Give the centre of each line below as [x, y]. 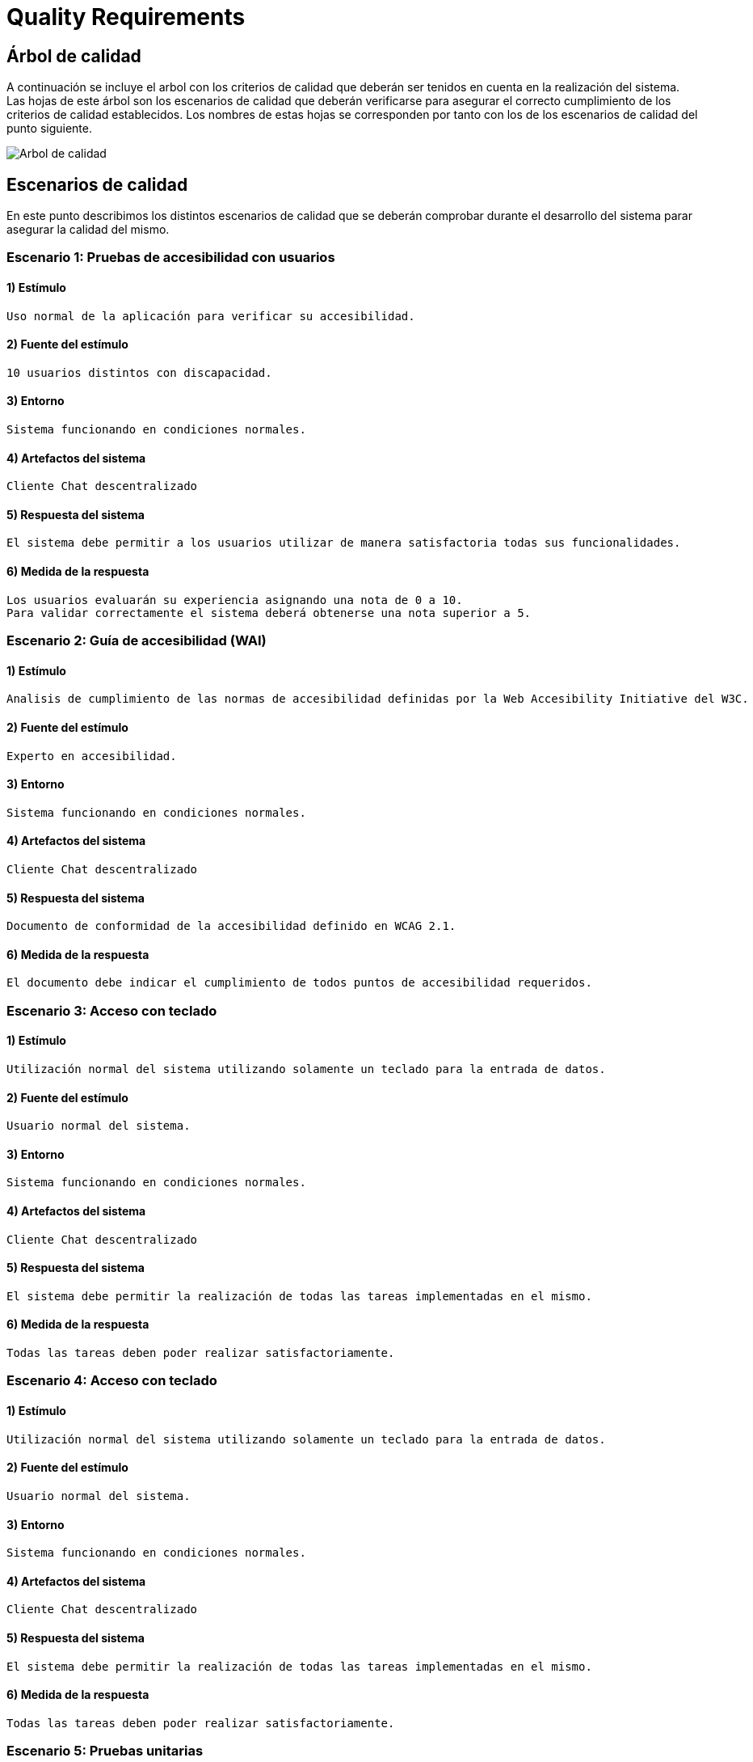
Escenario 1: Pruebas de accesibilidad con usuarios [171, 258]
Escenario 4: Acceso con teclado [112, 1381]
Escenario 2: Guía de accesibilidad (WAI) [137, 641]
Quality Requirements [126, 17]
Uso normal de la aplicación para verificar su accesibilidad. [211, 316]
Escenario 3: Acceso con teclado [112, 1010]
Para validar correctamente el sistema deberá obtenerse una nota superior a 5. [269, 613]
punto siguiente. [50, 129]
